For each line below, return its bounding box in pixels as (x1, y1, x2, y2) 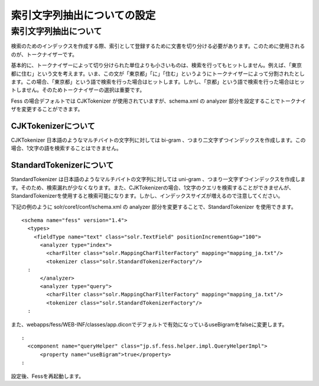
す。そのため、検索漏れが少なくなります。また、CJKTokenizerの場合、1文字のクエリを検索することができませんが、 (11, 184, 295, 191)
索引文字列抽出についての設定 (11, 9, 156, 22)
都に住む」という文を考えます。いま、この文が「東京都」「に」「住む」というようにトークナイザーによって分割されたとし (11, 70, 305, 77)
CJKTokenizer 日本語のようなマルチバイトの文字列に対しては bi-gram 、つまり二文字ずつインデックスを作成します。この (11, 136, 306, 144)
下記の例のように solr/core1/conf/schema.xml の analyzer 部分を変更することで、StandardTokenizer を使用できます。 (11, 203, 297, 210)
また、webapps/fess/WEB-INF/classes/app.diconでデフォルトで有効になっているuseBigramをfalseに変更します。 (11, 320, 288, 328)
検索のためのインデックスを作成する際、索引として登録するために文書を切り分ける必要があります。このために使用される (11, 42, 305, 50)
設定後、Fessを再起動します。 (11, 372, 84, 380)
